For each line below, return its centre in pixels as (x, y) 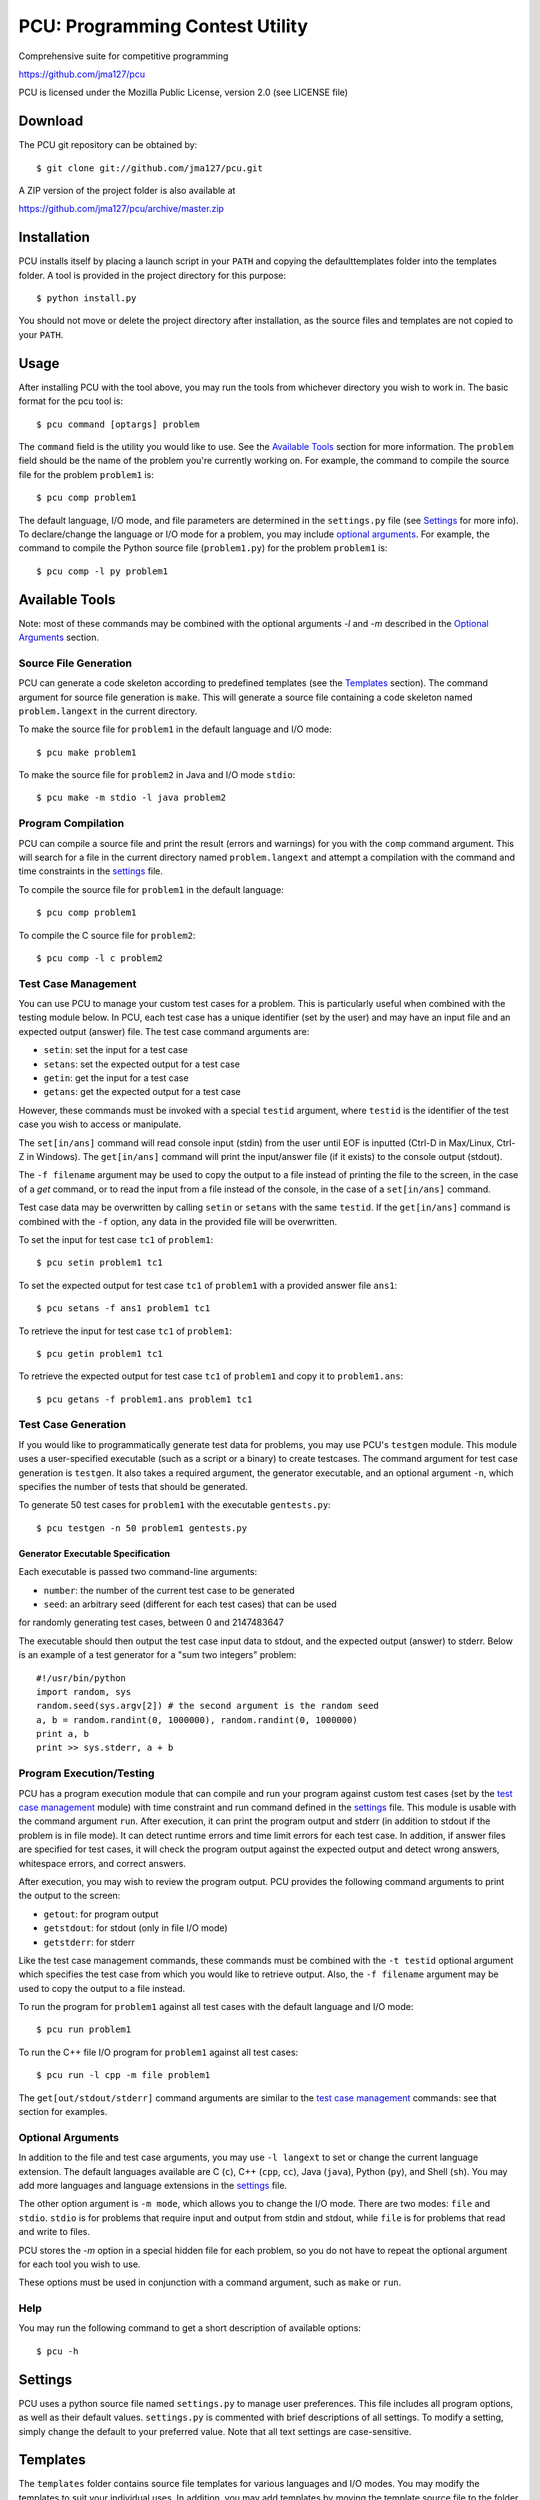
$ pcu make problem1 (86, 752)
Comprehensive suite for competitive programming (123, 56)
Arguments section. (59, 637)
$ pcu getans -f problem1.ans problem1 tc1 (144, 1399)
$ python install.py (86, 298)
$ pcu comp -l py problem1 (102, 571)
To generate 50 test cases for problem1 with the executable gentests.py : (174, 1505)
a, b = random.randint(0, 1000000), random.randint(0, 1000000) (197, 1719)
